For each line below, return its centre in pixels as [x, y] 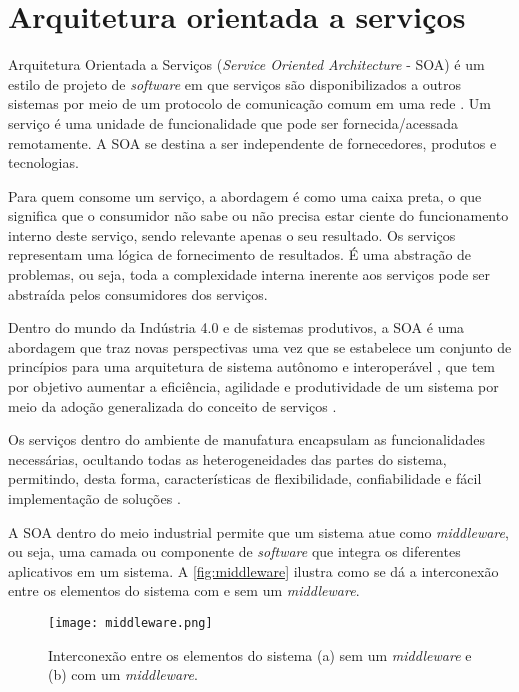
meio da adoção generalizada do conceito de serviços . [172, 405]
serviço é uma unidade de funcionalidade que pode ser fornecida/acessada [233, 122]
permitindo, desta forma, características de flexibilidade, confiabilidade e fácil [245, 478]
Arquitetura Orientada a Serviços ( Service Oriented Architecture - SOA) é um [246, 64]
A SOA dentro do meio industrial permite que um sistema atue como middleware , [258, 531]
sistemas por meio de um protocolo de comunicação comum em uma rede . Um [249, 103]
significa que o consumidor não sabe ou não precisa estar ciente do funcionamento [258, 215]
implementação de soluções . [94, 498]
